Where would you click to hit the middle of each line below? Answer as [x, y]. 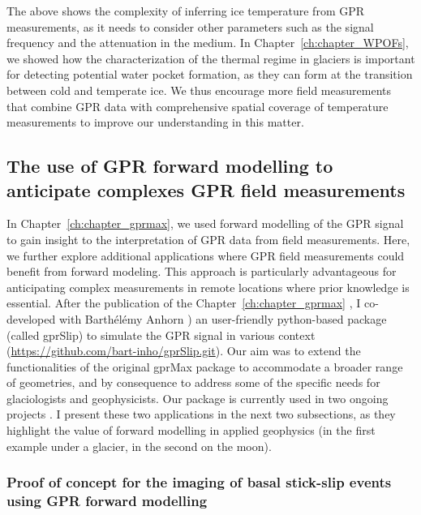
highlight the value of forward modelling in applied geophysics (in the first [191, 430]
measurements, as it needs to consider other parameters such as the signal [190, 26]
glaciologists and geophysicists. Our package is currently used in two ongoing [198, 398]
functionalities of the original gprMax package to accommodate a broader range [205, 366]
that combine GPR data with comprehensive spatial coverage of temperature [198, 106]
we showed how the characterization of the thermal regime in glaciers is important [211, 58]
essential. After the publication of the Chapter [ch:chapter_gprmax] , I [184, 303]
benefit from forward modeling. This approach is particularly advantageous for [202, 271]
